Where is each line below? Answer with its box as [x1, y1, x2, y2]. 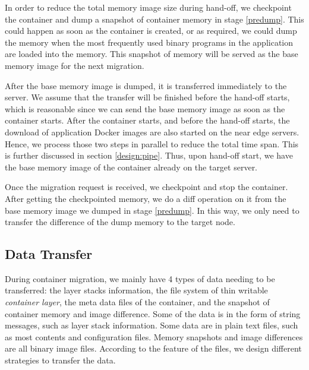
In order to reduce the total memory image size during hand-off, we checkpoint [5, 1, 292, 13]
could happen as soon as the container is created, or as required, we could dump [5, 24, 297, 37]
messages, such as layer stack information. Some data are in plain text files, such [5, 319, 298, 331]
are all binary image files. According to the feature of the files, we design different [5, 342, 302, 355]
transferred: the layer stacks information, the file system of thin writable [5, 284, 268, 296]
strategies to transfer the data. [5, 354, 116, 366]
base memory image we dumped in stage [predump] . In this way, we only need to [5, 204, 299, 216]
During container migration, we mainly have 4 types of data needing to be [5, 272, 275, 284]
